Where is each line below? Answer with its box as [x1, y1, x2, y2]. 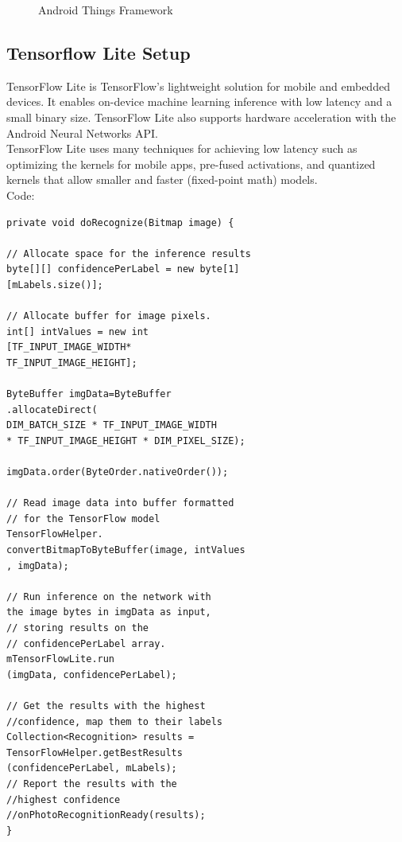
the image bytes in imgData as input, [6, 606, 211, 618]
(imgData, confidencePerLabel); [6, 669, 177, 680]
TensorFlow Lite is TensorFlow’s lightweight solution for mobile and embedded [6, 77, 390, 94]
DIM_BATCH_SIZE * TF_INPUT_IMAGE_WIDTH [6, 419, 217, 431]
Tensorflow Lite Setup [6, 40, 191, 64]
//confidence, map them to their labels [6, 715, 223, 727]
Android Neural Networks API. [6, 124, 158, 141]
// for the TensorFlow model [6, 513, 160, 524]
